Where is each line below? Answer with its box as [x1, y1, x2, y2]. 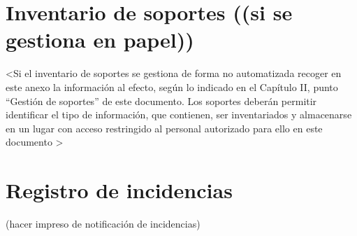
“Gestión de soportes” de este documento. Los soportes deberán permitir [6, 93, 317, 108]
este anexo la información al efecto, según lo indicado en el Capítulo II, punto [6, 79, 338, 94]
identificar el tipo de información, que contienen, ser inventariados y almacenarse [6, 107, 352, 122]
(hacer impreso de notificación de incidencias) [6, 216, 201, 230]
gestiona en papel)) [6, 25, 194, 54]
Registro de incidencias [6, 176, 233, 204]
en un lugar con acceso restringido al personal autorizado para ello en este [6, 120, 323, 135]
